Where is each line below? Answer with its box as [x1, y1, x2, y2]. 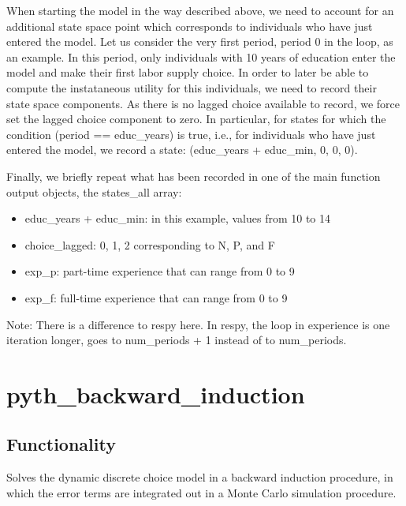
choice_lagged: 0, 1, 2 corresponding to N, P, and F [24, 236, 275, 253]
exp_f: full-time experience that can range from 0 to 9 [24, 289, 288, 305]
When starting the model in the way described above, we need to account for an [6, 2, 394, 18]
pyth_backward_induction [6, 377, 305, 410]
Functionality [6, 432, 116, 456]
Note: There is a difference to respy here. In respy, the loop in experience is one [6, 316, 390, 332]
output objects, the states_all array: [6, 183, 182, 200]
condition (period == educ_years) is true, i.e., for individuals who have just [6, 126, 376, 142]
